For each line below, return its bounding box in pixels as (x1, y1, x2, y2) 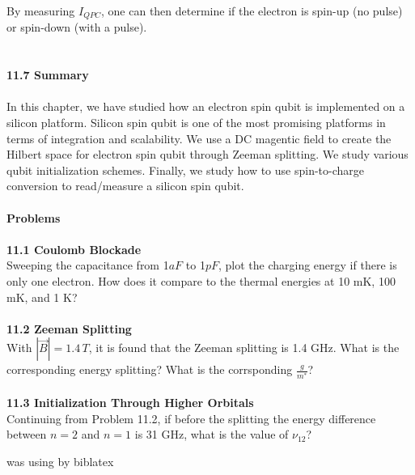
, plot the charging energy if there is (218, 257, 397, 274)
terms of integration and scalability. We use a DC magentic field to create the (6, 129, 392, 146)
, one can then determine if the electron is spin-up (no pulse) (101, 2, 403, 19)
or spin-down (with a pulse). (6, 19, 147, 36)
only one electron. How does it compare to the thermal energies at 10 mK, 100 (6, 272, 396, 289)
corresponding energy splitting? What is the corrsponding (6, 361, 293, 378)
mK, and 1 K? (6, 288, 78, 305)
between (6, 426, 47, 443)
